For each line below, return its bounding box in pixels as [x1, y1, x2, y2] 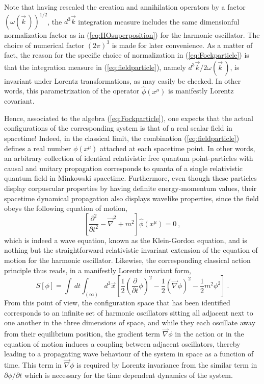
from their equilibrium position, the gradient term [4, 328, 160, 339]
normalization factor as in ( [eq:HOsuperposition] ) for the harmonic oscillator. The [4, 30, 260, 40]
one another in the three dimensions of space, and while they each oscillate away [4, 317, 256, 328]
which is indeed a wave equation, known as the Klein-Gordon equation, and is [4, 234, 247, 245]
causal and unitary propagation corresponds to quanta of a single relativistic [4, 162, 243, 173]
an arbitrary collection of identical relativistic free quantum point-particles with [4, 153, 253, 163]
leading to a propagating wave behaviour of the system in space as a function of [4, 348, 254, 359]
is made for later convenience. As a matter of [112, 39, 253, 50]
